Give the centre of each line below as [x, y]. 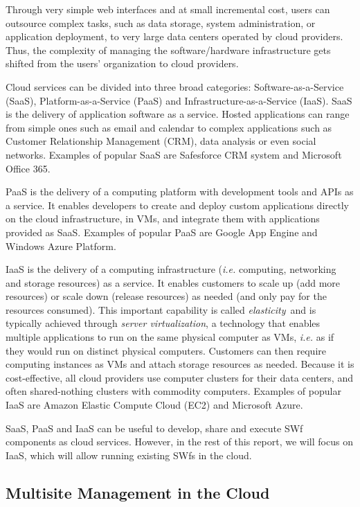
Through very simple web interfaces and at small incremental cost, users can [168, 9]
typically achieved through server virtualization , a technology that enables [163, 323]
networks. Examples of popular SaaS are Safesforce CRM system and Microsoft [174, 154]
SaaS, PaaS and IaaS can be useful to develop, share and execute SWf [154, 428]
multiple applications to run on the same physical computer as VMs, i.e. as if [170, 337]
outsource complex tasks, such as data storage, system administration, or [161, 23]
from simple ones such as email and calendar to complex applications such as [169, 127]
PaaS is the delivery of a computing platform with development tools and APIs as [180, 192]
